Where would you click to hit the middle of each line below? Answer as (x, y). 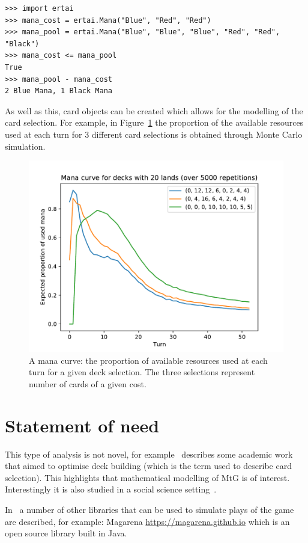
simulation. (25, 146)
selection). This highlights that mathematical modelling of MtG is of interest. (147, 477)
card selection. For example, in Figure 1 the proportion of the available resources (154, 122)
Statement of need (82, 425)
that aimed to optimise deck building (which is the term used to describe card (148, 466)
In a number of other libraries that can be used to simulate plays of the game (149, 509)
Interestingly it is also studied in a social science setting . (111, 489)
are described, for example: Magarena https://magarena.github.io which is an (147, 521)
